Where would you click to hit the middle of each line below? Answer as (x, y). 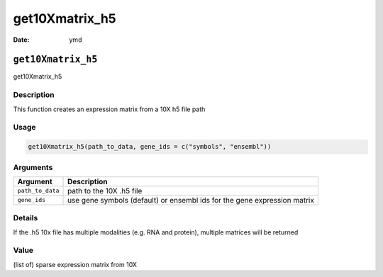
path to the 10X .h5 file (105, 191)
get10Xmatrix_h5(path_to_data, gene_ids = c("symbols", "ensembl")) (150, 147)
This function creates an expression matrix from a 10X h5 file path (109, 109)
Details (26, 218)
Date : (21, 40)
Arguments (33, 167)
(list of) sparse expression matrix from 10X (75, 264)
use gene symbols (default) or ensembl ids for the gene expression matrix (191, 200)
